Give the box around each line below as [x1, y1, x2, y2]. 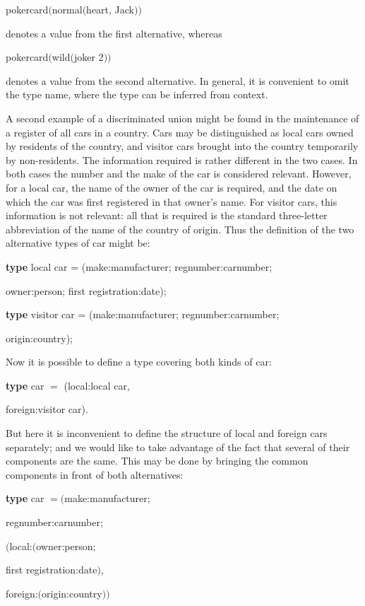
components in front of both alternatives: [6, 467, 184, 482]
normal [52, 2, 83, 16]
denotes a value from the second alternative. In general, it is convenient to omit [6, 73, 349, 88]
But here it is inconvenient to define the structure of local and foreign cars [6, 426, 328, 441]
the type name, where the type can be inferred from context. [6, 87, 268, 102]
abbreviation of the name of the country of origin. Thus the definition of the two [6, 221, 354, 236]
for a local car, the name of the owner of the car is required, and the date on [6, 180, 337, 194]
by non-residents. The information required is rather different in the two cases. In [6, 152, 358, 167]
